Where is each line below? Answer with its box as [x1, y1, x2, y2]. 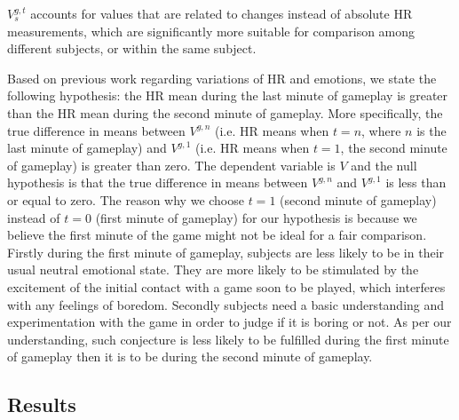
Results [7, 391, 76, 418]
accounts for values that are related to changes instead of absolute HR [30, 4, 413, 22]
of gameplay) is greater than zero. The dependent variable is [7, 155, 336, 174]
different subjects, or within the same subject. [7, 39, 257, 58]
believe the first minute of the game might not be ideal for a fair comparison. [7, 226, 427, 244]
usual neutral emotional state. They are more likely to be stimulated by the [7, 260, 419, 279]
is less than [385, 173, 447, 192]
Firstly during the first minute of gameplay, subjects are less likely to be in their [7, 242, 445, 261]
